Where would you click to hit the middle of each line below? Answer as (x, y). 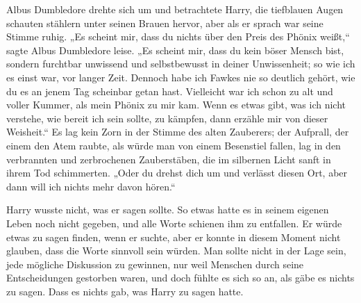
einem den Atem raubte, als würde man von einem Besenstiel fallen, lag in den (174, 145)
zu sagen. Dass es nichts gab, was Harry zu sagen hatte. (125, 291)
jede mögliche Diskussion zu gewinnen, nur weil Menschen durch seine (155, 264)
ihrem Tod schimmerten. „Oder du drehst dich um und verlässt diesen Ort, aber (177, 173)
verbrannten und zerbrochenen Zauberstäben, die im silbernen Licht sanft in (169, 159)
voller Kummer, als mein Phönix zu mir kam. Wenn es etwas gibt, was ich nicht (176, 105)
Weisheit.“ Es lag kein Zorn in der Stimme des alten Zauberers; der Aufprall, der (178, 132)
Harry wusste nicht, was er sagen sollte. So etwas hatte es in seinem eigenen (168, 210)
